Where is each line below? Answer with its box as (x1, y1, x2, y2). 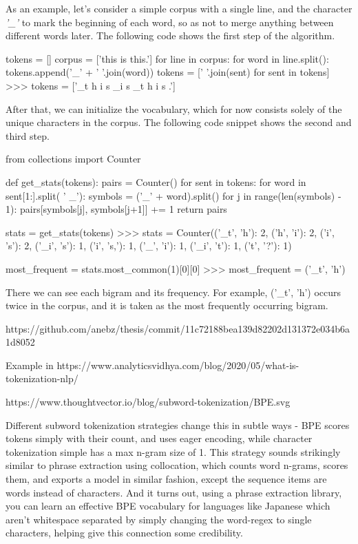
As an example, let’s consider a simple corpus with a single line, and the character (6, 1, 352, 15)
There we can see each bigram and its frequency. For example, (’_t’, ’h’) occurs (6, 284, 341, 299)
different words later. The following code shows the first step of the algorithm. (6, 28, 335, 43)
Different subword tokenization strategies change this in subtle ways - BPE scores (6, 417, 350, 432)
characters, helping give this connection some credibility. (6, 525, 243, 540)
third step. (6, 128, 50, 143)
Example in (6, 357, 54, 372)
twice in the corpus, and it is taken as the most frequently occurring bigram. (6, 298, 328, 313)
